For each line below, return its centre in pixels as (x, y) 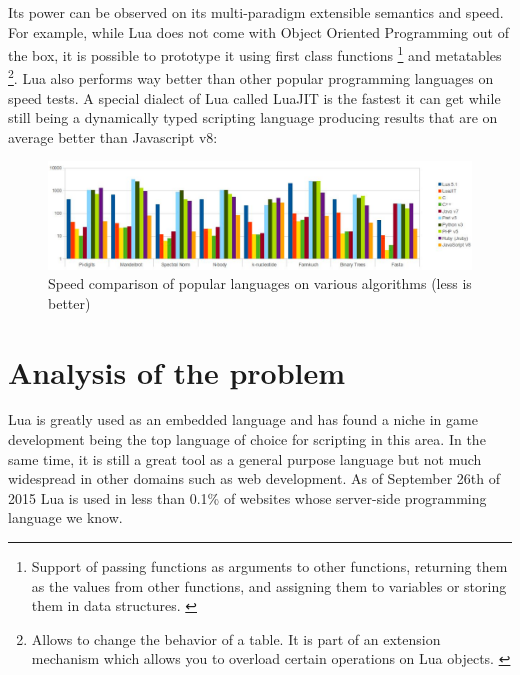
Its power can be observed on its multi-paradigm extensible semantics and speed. (256, 12)
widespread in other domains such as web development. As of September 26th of (254, 478)
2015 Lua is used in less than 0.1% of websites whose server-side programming (247, 497)
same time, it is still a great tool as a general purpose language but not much (245, 458)
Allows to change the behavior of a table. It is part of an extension (236, 638)
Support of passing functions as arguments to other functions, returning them (269, 566)
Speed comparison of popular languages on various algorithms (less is (260, 283)
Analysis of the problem (177, 371)
